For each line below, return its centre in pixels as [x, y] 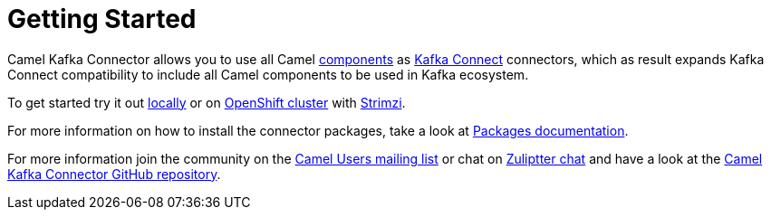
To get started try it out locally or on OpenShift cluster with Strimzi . [207, 102]
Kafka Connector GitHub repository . [114, 174]
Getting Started [102, 19]
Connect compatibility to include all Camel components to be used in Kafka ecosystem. [268, 74]
